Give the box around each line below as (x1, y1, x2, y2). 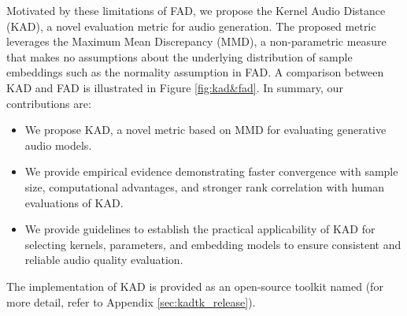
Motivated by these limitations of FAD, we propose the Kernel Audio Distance (6, 2, 386, 18)
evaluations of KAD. (24, 194, 124, 210)
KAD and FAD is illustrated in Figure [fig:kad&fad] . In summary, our (6, 79, 343, 95)
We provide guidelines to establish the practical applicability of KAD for (24, 221, 376, 237)
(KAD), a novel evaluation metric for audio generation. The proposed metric (6, 17, 376, 34)
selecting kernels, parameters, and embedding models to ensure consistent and (24, 236, 401, 252)
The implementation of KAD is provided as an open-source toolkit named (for (6, 277, 383, 294)
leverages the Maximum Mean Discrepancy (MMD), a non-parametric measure (6, 33, 387, 50)
